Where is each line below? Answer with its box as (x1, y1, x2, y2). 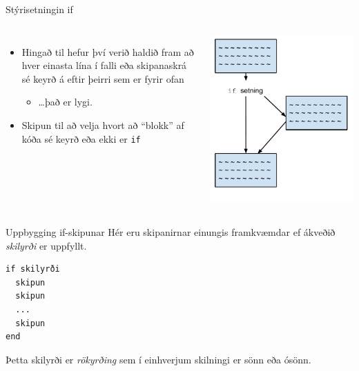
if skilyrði (6, 264, 60, 274)
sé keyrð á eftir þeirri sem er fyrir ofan (21, 71, 184, 86)
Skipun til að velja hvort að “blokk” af (21, 117, 184, 132)
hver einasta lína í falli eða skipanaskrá (21, 58, 187, 72)
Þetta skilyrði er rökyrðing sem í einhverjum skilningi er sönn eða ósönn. (6, 352, 311, 366)
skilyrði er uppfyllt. (6, 238, 87, 252)
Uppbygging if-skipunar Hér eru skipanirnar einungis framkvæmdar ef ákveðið (6, 224, 336, 239)
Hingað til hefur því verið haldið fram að (21, 44, 194, 59)
